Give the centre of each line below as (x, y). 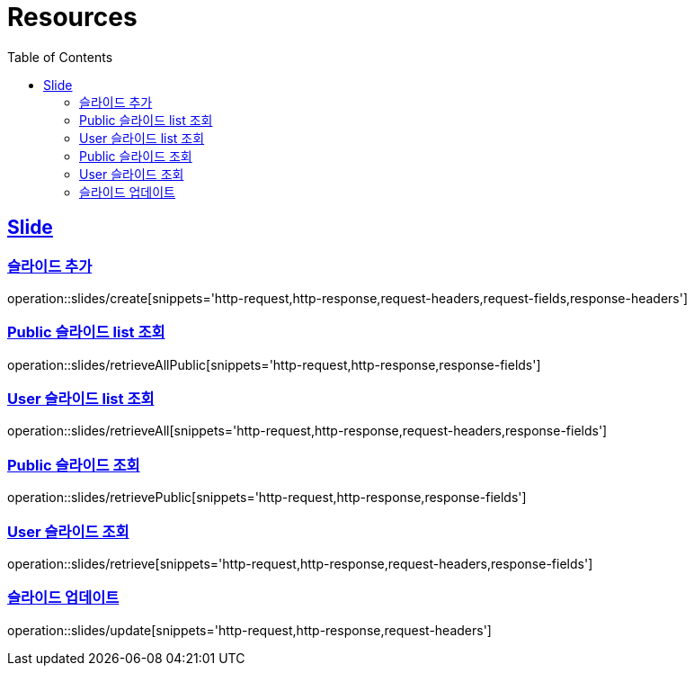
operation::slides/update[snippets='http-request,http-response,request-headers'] (249, 630)
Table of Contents (60, 57)
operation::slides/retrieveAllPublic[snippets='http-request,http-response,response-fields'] (274, 364)
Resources (72, 17)
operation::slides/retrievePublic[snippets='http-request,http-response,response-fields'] (267, 498)
